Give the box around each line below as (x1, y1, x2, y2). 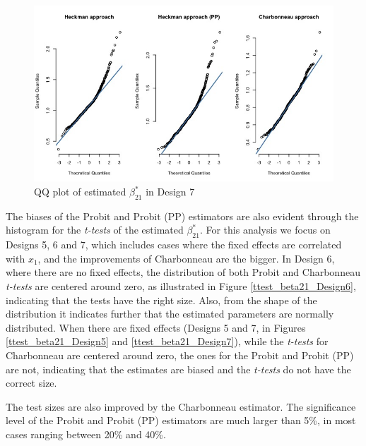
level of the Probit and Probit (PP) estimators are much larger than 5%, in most (6, 413, 356, 428)
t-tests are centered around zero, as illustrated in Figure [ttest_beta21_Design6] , (6, 279, 356, 294)
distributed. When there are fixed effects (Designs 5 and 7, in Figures (6, 320, 306, 334)
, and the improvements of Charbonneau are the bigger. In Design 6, (37, 251, 335, 265)
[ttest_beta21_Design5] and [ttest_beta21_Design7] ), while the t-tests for (6, 334, 329, 349)
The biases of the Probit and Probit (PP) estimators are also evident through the (6, 208, 359, 223)
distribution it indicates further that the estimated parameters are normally (6, 306, 334, 321)
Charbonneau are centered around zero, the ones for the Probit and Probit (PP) (6, 348, 354, 362)
